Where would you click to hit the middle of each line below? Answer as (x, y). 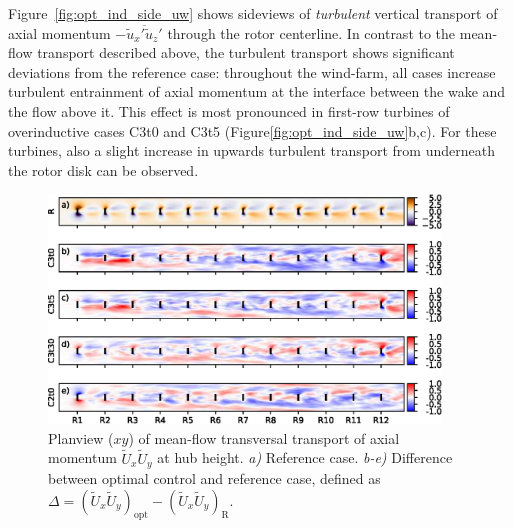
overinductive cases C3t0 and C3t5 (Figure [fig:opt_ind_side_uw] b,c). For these (252, 130)
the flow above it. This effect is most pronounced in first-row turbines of (229, 110)
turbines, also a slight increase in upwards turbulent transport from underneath (251, 150)
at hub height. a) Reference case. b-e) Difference (305, 457)
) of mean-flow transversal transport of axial (264, 437)
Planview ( (81, 437)
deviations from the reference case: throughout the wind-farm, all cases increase (252, 71)
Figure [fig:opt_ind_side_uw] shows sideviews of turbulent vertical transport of (253, 13)
